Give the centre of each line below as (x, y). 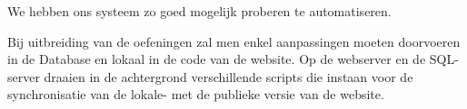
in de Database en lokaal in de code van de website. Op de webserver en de (217, 59)
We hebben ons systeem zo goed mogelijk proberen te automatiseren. (199, 11)
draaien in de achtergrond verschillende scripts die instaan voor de (229, 76)
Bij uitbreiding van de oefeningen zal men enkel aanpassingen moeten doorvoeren (234, 41)
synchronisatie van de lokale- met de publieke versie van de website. (196, 94)
